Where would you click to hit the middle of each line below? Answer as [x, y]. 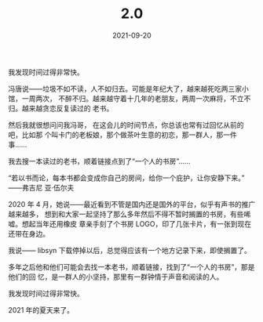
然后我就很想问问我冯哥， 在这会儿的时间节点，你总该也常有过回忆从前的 [126, 125]
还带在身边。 [29, 233]
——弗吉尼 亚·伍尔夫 [41, 187]
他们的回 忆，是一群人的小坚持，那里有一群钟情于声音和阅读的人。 [116, 277]
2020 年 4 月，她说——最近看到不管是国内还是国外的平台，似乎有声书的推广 [132, 204]
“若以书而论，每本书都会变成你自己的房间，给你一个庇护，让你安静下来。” [126, 178]
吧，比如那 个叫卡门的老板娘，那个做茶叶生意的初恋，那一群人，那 [116, 135]
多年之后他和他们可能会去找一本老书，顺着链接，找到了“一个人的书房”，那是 [131, 266]
